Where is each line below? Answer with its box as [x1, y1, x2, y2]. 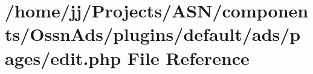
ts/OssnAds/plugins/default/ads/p [5, 22, 301, 46]
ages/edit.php [5, 45, 121, 70]
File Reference [127, 45, 250, 70]
